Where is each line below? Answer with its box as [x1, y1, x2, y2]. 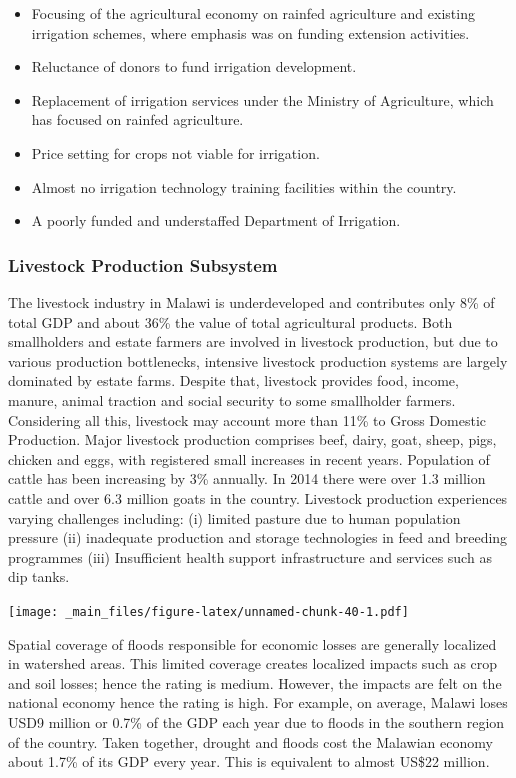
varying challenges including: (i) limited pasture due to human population [8, 507, 461, 528]
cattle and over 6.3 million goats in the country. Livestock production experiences [8, 487, 508, 508]
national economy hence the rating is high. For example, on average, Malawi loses [8, 692, 508, 713]
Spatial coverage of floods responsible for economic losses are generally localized [8, 633, 497, 654]
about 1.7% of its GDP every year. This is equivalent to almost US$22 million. [8, 751, 490, 772]
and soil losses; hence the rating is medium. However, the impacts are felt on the [8, 672, 502, 693]
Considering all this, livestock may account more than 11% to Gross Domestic [8, 409, 486, 430]
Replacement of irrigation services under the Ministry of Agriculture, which [31, 89, 494, 110]
